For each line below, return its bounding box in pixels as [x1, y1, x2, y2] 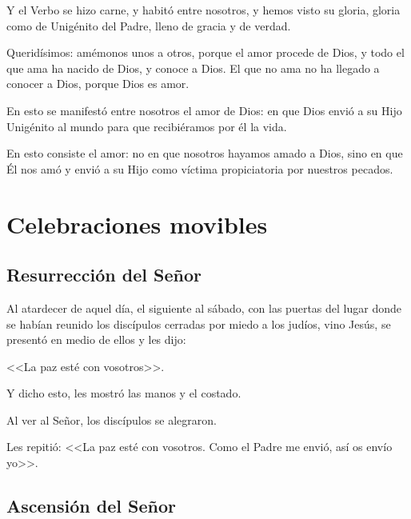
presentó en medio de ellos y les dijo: [6, 331, 186, 348]
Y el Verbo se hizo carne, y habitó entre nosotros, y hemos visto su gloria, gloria [6, 2, 401, 18]
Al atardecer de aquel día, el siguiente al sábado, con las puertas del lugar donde [6, 299, 401, 316]
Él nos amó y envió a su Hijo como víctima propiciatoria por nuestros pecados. [6, 160, 393, 177]
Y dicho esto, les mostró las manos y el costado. [6, 385, 241, 401]
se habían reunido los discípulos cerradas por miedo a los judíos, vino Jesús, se [6, 315, 391, 332]
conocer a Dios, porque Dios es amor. [6, 75, 190, 92]
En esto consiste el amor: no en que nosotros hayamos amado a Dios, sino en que [6, 145, 403, 162]
